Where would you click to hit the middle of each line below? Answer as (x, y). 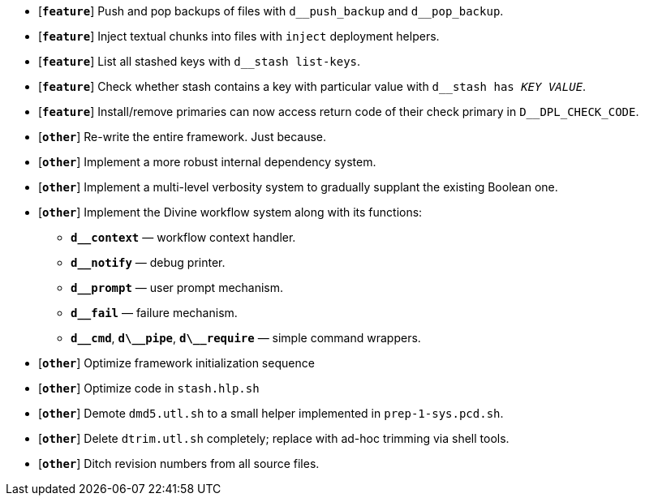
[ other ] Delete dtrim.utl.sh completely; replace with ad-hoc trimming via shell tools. (274, 438)
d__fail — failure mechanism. (154, 313)
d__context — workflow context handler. (183, 237)
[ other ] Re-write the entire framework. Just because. (183, 137)
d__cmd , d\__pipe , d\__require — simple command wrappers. (246, 338)
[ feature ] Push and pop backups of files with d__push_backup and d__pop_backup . (271, 11)
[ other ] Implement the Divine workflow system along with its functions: (230, 212)
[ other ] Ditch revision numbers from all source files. (179, 463)
